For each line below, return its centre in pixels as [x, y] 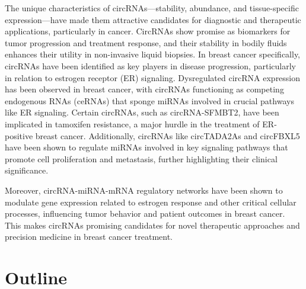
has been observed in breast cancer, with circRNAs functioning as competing [144, 89]
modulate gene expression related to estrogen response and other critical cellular [151, 202]
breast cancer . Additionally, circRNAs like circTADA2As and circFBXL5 [168, 135]
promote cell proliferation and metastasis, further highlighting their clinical [141, 158]
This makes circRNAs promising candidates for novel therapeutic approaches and [152, 225]
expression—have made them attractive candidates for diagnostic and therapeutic [153, 19]
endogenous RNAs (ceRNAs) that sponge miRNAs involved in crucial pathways [149, 100]
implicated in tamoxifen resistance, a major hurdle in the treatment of [132, 123]
